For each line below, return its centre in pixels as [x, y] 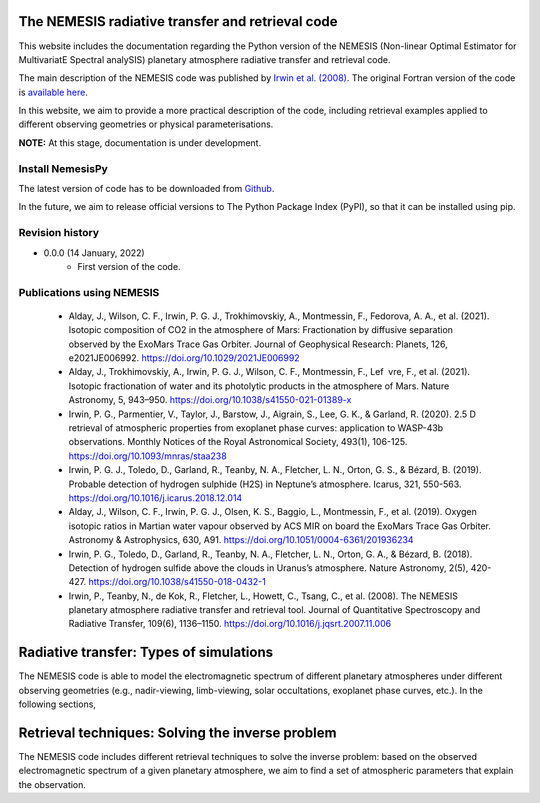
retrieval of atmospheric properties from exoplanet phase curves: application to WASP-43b [256, 428]
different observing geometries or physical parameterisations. [146, 124]
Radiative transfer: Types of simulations [146, 652]
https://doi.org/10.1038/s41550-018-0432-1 [177, 582]
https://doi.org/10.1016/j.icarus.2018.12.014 [155, 497]
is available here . [53, 92]
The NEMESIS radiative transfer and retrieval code [178, 21]
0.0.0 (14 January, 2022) [94, 252]
